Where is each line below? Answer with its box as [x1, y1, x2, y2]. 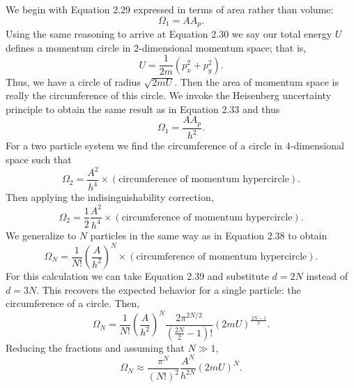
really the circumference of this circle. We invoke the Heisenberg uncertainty [6, 88, 332, 103]
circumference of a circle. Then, [6, 296, 140, 311]
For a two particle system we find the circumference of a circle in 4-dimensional [6, 138, 344, 153]
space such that [6, 151, 72, 166]
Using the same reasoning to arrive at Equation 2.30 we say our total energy [6, 27, 332, 41]
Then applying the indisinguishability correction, [6, 190, 214, 204]
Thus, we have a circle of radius [6, 74, 141, 89]
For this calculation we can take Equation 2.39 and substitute [6, 269, 269, 283]
